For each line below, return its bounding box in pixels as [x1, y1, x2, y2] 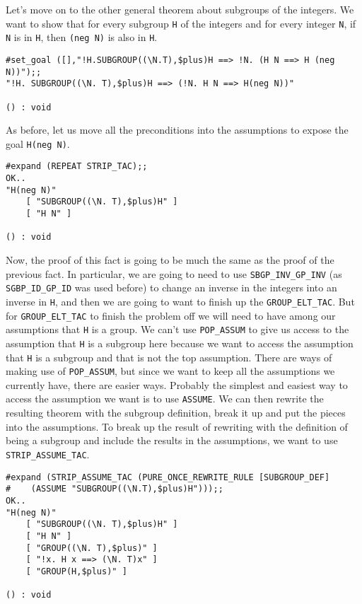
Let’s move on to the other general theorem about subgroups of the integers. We [6, 2, 354, 16]
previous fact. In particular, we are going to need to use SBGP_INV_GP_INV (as [6, 266, 342, 281]
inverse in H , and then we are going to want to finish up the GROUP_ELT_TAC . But [6, 294, 355, 308]
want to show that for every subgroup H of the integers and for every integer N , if [6, 16, 356, 30]
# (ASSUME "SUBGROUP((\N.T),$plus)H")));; [6, 484, 223, 494]
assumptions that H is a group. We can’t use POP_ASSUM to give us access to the [6, 322, 349, 337]
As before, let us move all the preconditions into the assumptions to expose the [6, 122, 349, 137]
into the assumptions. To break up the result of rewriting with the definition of [6, 419, 348, 434]
